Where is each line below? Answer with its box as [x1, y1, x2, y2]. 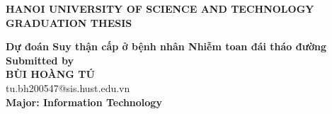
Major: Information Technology [6, 94, 162, 109]
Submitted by [6, 52, 74, 67]
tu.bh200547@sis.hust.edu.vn [6, 80, 130, 95]
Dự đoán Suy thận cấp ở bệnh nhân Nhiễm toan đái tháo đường [6, 39, 327, 54]
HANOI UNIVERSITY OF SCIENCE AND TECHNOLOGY [6, 1, 314, 16]
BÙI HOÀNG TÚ [6, 67, 95, 81]
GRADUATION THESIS [6, 15, 132, 30]
